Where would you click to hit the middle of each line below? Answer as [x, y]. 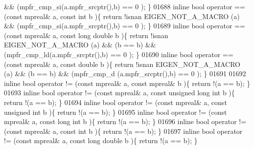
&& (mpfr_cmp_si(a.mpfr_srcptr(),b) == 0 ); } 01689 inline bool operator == [125, 26]
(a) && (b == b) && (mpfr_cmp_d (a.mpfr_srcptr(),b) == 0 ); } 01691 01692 [125, 74]
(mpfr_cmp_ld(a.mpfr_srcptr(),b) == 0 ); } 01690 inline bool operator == [119, 54]
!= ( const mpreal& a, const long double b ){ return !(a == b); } [101, 140]
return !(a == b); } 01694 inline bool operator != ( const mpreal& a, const [115, 102]
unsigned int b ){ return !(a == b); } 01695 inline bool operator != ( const [115, 112]
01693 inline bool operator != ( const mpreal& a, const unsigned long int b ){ [119, 93]
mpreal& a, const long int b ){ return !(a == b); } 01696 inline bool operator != [125, 121]
